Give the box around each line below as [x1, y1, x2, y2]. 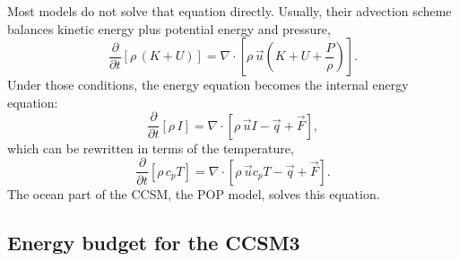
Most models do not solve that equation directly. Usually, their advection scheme [7, 2, 452, 20]
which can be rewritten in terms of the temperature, [7, 138, 294, 157]
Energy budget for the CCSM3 [7, 228, 300, 256]
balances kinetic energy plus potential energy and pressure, [7, 19, 331, 38]
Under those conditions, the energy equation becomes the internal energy [7, 75, 409, 94]
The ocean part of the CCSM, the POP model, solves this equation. [7, 184, 380, 203]
